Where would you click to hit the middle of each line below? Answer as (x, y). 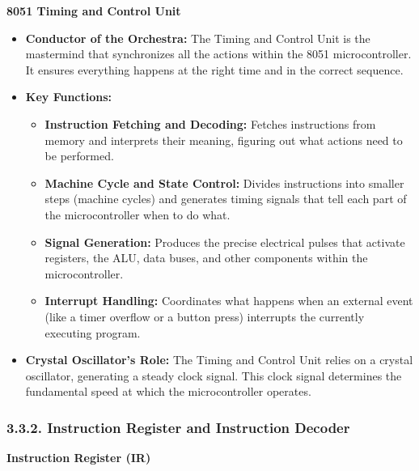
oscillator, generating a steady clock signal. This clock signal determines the (214, 375)
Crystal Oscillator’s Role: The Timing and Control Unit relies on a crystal (219, 360)
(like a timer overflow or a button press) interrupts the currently (205, 316)
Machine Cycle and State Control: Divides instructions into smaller (224, 182)
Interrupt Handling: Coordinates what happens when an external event (229, 301)
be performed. (79, 156)
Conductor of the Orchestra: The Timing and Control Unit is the (198, 38)
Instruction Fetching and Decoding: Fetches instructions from (210, 123)
